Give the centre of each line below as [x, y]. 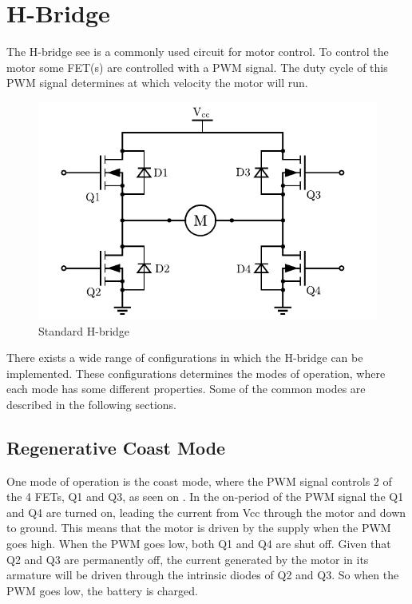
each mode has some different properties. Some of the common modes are [186, 389]
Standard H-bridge [84, 330]
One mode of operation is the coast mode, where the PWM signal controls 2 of [199, 481]
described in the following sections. [91, 404]
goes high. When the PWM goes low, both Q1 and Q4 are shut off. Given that [199, 544]
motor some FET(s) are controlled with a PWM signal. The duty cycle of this [197, 67]
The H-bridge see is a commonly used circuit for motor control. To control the [198, 52]
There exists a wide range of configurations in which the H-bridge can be [185, 358]
